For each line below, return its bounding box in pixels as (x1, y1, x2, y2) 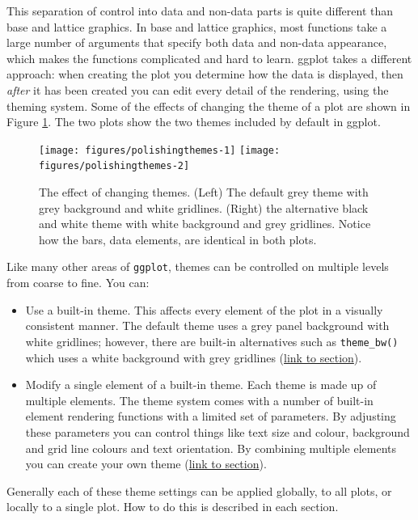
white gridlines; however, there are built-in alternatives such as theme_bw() (25, 332, 399, 349)
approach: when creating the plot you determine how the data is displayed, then (6, 66, 403, 82)
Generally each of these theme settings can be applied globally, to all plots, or (6, 482, 392, 499)
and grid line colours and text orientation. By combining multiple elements (25, 439, 397, 456)
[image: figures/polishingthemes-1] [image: (39, 144, 281, 156)
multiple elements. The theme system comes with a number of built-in (25, 391, 374, 408)
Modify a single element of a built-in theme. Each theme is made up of (25, 376, 377, 393)
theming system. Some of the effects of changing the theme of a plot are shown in (6, 97, 411, 114)
